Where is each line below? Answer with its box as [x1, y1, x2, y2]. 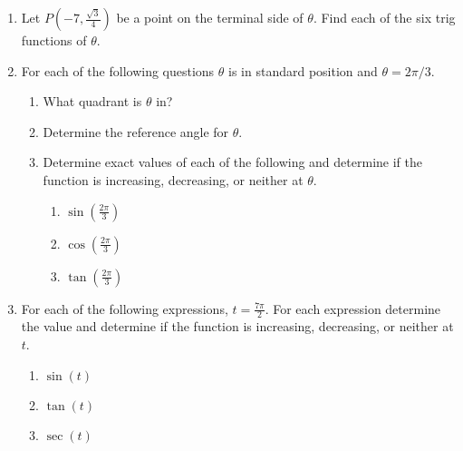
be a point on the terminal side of [116, 8, 304, 26]
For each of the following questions [21, 61, 215, 80]
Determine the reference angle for [43, 122, 229, 141]
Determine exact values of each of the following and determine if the [43, 152, 422, 172]
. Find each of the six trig [313, 8, 456, 26]
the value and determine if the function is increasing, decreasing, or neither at [21, 317, 454, 336]
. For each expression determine [265, 299, 441, 318]
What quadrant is [43, 92, 142, 111]
